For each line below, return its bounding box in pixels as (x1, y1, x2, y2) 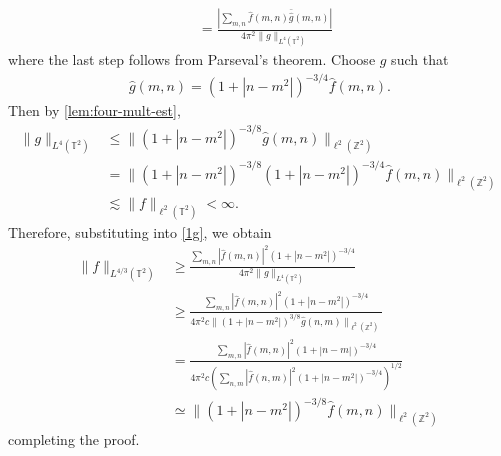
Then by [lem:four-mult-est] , (8, 100, 181, 121)
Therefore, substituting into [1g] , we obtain (8, 221, 272, 242)
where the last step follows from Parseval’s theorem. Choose (8, 49, 376, 70)
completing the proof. (8, 429, 140, 450)
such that (391, 49, 449, 70)
